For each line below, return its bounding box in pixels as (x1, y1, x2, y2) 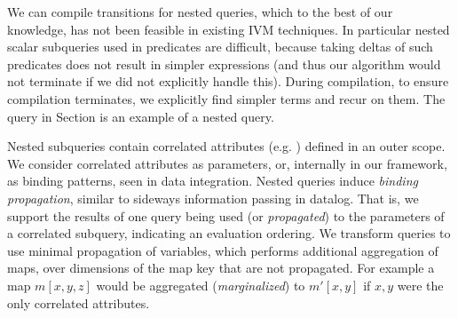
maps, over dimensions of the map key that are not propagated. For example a (7, 258, 435, 277)
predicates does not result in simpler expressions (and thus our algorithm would (7, 54, 441, 73)
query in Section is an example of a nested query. (7, 107, 274, 125)
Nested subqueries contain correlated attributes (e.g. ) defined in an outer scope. (7, 137, 446, 155)
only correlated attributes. (7, 293, 150, 312)
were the (397, 275, 444, 294)
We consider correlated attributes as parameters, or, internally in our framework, (7, 154, 447, 172)
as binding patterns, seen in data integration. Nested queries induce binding (7, 171, 418, 190)
